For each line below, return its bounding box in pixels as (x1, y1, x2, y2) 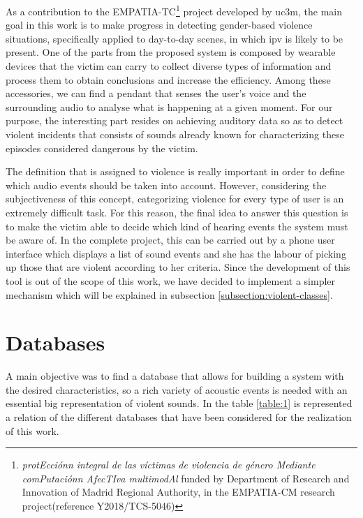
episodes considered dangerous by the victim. (6, 140, 198, 155)
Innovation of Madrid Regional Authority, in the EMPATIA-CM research (22, 484, 335, 499)
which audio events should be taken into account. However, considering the (6, 177, 327, 192)
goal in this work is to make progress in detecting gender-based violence (6, 17, 313, 32)
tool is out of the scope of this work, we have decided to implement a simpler (6, 273, 336, 288)
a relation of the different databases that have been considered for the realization (6, 410, 352, 424)
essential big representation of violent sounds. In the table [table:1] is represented (6, 396, 353, 410)
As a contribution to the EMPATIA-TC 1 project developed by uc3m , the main (6, 2, 343, 18)
